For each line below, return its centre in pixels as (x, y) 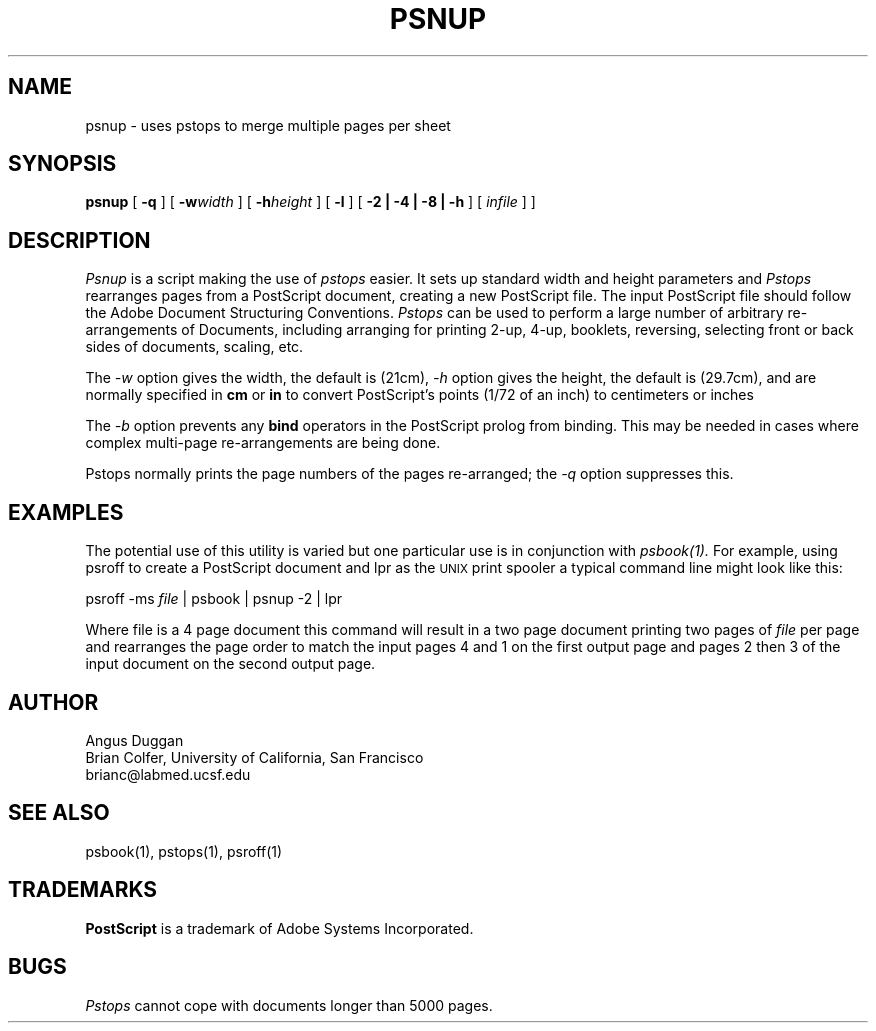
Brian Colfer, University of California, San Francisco (254, 757)
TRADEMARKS (83, 890)
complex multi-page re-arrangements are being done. (263, 443)
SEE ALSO (59, 813)
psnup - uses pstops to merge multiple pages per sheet (268, 125)
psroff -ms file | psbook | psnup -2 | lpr (214, 599)
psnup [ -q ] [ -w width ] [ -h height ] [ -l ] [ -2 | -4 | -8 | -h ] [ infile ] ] (310, 202)
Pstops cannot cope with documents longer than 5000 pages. (289, 1005)
